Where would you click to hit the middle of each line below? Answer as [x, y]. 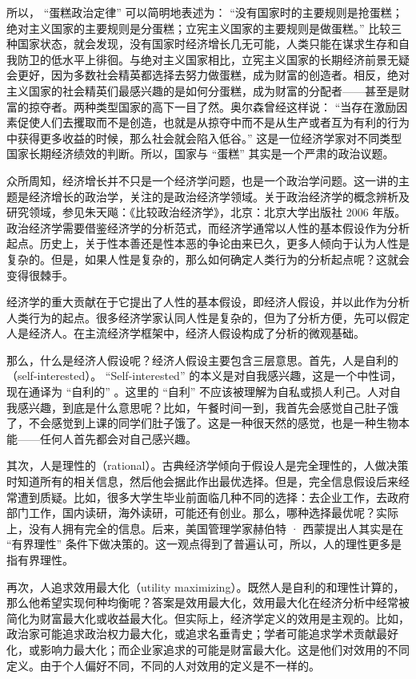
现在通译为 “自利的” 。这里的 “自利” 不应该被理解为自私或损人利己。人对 [198, 392]
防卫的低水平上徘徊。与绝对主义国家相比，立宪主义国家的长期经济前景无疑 [213, 59]
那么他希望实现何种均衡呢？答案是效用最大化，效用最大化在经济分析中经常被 [208, 602]
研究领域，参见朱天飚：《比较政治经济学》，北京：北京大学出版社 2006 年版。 [206, 212]
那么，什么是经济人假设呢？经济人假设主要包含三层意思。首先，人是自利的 [202, 360]
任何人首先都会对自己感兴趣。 [118, 438]
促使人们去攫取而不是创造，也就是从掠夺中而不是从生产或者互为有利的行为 [213, 122]
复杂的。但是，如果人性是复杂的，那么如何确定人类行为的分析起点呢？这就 [202, 259]
